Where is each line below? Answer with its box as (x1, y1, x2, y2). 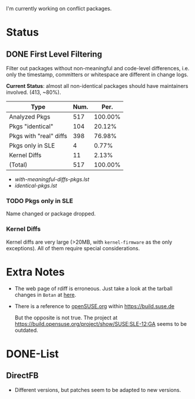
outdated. (14, 326, 38, 333)
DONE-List (6, 347, 59, 361)
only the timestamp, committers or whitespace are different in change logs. (6, 71, 189, 78)
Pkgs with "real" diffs (9, 132, 68, 140)
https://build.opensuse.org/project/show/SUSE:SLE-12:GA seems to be (14, 320, 187, 327)
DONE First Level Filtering (6, 49, 103, 59)
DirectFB (6, 371, 39, 381)
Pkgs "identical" (9, 122, 54, 130)
